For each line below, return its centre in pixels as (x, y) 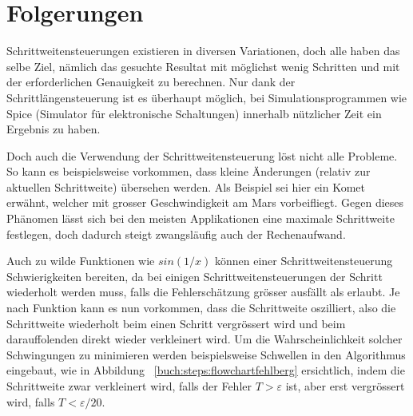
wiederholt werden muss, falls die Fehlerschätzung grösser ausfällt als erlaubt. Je (203, 292)
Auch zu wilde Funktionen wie (81, 261)
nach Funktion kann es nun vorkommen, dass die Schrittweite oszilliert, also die (201, 308)
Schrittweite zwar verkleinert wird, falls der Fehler (129, 386)
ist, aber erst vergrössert (345, 386)
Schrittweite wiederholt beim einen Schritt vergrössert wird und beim (176, 323)
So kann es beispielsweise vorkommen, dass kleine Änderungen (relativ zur (189, 171)
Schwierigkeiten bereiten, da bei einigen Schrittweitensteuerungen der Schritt (195, 276)
